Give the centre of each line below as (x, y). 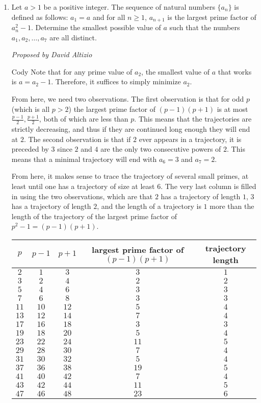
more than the (232, 206)
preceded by (30, 149)
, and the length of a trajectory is (149, 206)
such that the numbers (205, 27)
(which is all (31, 109)
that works (235, 71)
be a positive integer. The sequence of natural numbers (129, 7)
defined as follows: (40, 17)
